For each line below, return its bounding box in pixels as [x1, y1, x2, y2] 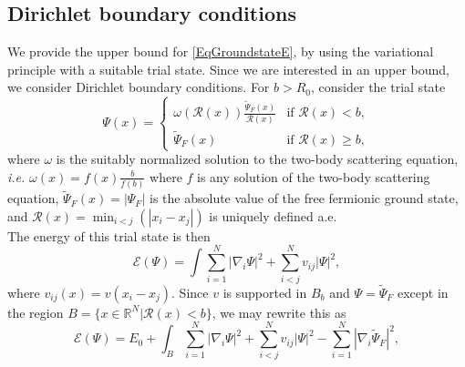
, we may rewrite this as [212, 302, 346, 321]
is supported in [222, 282, 307, 301]
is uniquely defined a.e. [209, 206, 337, 225]
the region [7, 302, 64, 321]
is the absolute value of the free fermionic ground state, [150, 189, 459, 208]
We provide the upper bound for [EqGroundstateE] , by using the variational [7, 42, 434, 61]
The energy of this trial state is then [7, 226, 211, 245]
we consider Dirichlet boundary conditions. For [7, 77, 270, 97]
